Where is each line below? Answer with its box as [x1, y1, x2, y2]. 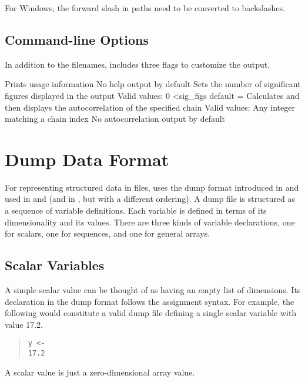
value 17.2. [5, 318, 43, 330]
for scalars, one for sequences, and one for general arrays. [5, 227, 210, 240]
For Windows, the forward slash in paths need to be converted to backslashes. [5, 2, 285, 14]
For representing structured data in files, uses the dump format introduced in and [5, 181, 299, 193]
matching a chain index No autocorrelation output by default [5, 112, 226, 125]
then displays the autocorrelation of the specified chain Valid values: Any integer [5, 101, 295, 113]
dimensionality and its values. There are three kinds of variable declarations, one [5, 215, 295, 228]
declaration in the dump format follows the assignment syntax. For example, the [5, 295, 294, 307]
